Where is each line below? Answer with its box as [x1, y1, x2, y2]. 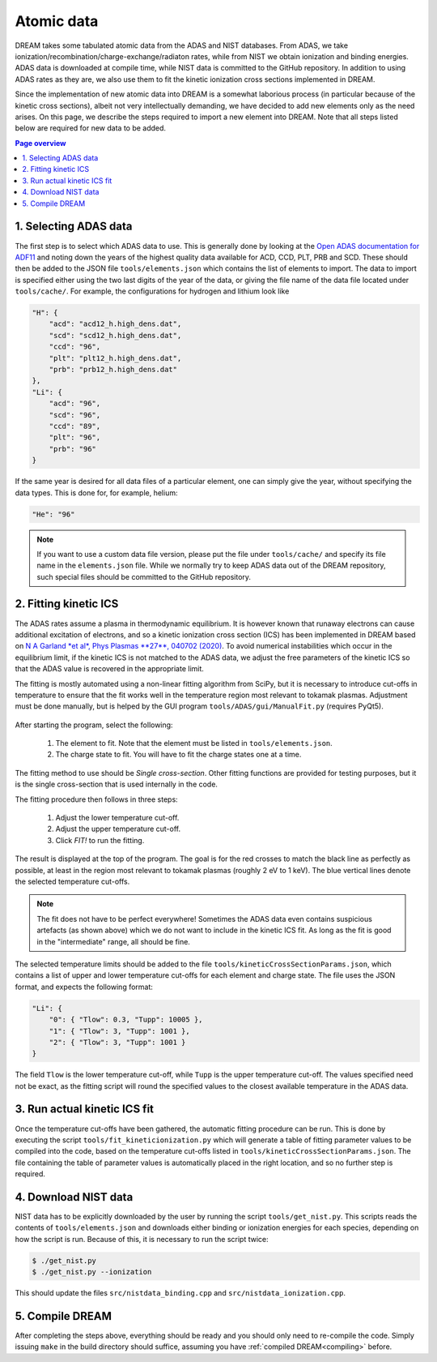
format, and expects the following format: [15, 982, 154, 992]
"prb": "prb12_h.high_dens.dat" [49, 365, 178, 375]
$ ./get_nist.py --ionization [32, 1267, 152, 1277]
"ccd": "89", [49, 422, 101, 430]
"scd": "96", [49, 410, 101, 419]
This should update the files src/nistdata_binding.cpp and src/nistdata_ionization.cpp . [15, 1288, 346, 1298]
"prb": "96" [49, 444, 97, 453]
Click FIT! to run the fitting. [55, 835, 145, 845]
